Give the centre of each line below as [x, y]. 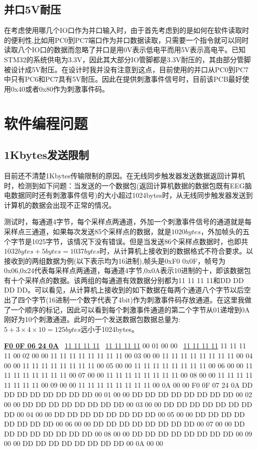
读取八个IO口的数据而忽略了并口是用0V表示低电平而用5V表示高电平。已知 [125, 50]
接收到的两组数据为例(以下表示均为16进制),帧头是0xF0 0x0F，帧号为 [115, 260]
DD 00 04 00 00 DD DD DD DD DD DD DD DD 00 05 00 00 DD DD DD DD [125, 414]
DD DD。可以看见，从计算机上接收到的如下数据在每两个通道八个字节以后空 [128, 290]
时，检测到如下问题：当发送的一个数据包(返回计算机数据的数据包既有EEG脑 [128, 185]
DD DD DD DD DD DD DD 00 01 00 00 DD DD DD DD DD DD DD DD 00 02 [128, 394]
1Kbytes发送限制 [47, 155]
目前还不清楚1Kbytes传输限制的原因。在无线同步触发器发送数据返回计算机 [125, 175]
